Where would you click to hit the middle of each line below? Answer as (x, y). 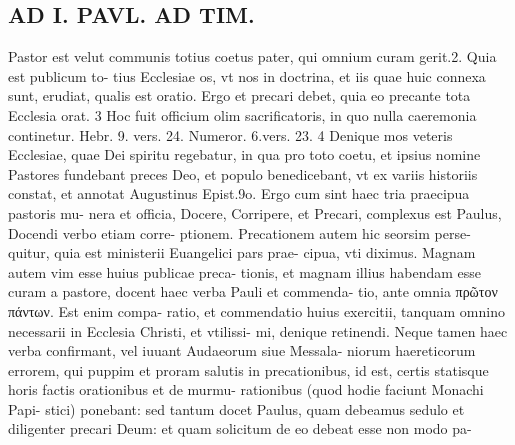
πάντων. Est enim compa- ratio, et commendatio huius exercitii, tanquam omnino (256, 310)
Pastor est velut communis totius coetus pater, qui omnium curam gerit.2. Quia (252, 56)
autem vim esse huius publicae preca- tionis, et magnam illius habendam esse (245, 271)
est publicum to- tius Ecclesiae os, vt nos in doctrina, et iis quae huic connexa (247, 75)
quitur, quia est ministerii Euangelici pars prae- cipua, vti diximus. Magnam (242, 252)
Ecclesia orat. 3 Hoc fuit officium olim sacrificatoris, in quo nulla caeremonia (242, 114)
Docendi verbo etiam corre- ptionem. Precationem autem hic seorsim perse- (239, 232)
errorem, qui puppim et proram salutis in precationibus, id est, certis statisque (248, 369)
